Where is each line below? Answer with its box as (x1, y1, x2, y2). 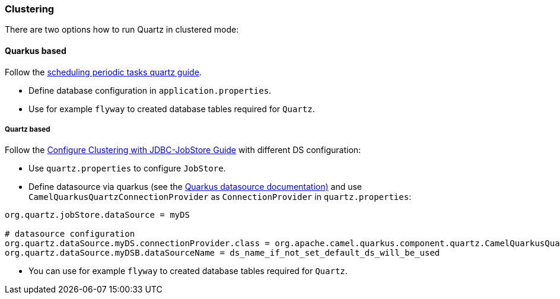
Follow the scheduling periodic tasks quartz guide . (5, 66, 202, 77)
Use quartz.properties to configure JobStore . (28, 163, 226, 174)
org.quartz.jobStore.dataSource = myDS (5, 210, 190, 220)
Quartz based (5, 125, 50, 133)
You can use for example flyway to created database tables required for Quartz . (28, 266, 348, 276)
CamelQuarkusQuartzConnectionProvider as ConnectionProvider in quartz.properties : (28, 192, 412, 202)
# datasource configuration (5, 229, 135, 239)
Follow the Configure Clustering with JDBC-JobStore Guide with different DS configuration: (5, 145, 361, 155)
